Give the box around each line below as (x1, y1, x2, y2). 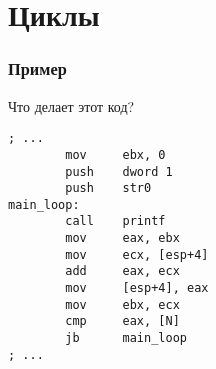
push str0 (65, 181, 152, 196)
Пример (8, 56, 67, 81)
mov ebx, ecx (65, 297, 180, 312)
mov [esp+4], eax (65, 281, 209, 296)
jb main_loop (65, 331, 187, 346)
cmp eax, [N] (65, 314, 180, 329)
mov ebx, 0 (65, 147, 166, 162)
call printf (65, 214, 166, 229)
